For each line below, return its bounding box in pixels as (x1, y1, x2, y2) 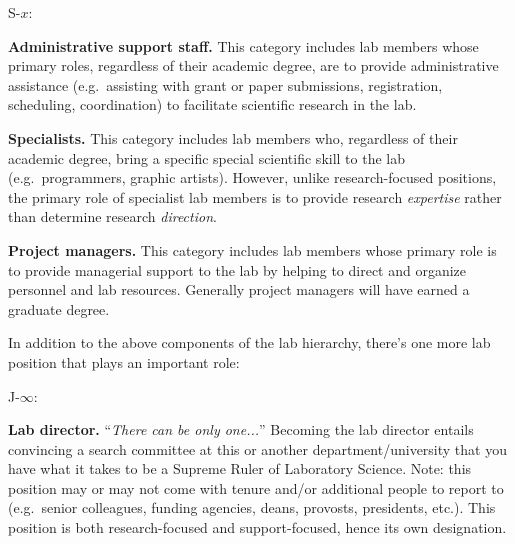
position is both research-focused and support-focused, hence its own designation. (8, 517, 507, 538)
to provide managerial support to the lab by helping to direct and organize (8, 259, 467, 280)
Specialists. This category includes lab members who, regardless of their (8, 127, 458, 148)
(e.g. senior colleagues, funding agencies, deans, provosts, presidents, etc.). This (8, 497, 496, 518)
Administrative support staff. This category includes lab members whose (8, 35, 479, 56)
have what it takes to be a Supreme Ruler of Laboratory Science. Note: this (8, 458, 472, 479)
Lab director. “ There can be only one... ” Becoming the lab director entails (8, 419, 474, 440)
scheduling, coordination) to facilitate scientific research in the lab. (8, 94, 417, 115)
